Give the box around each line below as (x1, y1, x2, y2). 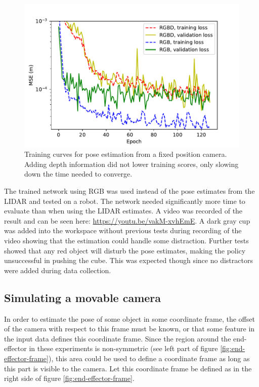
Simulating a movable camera (4, 289, 161, 305)
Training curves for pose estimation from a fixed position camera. (24, 149, 227, 159)
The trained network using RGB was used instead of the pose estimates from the (4, 186, 255, 196)
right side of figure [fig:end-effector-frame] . (4, 373, 135, 383)
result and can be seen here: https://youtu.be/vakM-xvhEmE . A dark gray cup (4, 215, 250, 226)
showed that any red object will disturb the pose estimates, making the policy (4, 245, 246, 255)
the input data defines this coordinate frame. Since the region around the (4, 333, 231, 343)
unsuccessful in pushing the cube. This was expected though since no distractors (4, 255, 253, 266)
